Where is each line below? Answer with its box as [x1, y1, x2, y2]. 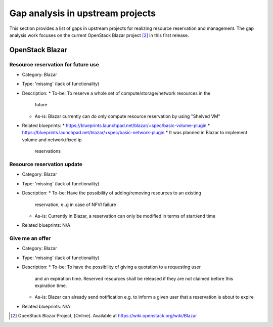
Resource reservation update [9, 160, 83, 168]
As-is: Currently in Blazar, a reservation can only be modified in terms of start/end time [34, 213, 216, 219]
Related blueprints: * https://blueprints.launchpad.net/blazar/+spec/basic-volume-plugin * [22, 122, 210, 129]
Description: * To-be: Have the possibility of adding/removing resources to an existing [22, 190, 202, 196]
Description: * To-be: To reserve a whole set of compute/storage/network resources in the [22, 90, 211, 96]
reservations [34, 148, 61, 154]
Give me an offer [9, 235, 51, 242]
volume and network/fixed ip [22, 137, 82, 143]
